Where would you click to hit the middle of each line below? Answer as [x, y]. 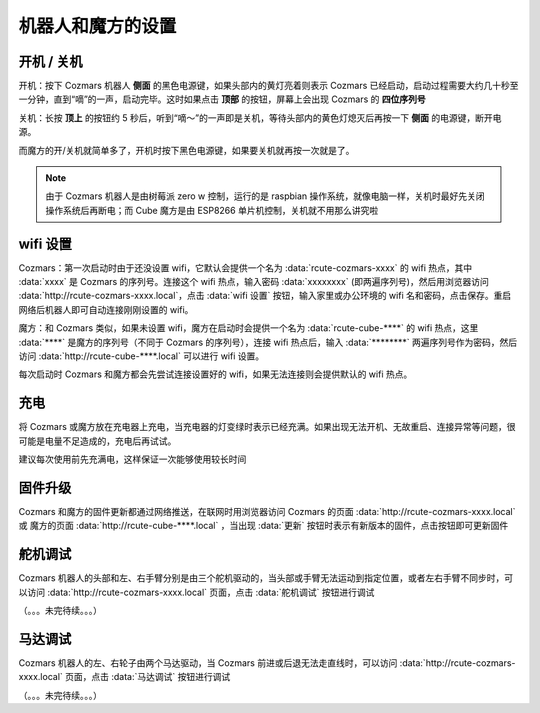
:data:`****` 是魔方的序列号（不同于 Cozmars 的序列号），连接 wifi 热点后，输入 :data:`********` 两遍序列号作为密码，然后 [268, 342]
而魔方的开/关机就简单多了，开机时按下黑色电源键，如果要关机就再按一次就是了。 [186, 150]
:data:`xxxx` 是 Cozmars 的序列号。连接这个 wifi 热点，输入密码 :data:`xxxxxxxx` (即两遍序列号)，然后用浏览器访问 [253, 282]
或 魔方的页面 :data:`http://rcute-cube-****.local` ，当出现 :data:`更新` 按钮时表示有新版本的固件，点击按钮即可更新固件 [263, 526]
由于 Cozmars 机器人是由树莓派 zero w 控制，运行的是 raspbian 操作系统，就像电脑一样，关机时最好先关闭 [265, 196]
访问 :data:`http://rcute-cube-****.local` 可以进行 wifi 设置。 [141, 356]
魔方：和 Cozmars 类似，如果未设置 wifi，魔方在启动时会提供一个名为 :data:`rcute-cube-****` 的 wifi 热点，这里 [248, 328]
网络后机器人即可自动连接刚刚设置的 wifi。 [106, 309]
